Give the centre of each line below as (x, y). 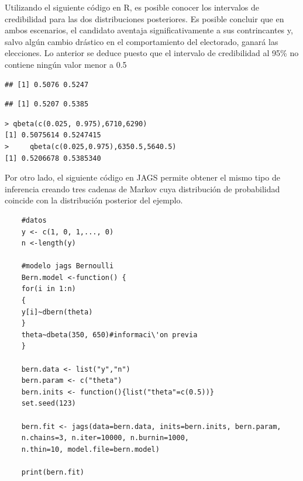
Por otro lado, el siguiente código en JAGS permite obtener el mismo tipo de (142, 177)
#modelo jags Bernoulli (68, 266)
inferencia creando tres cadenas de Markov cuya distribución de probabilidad (142, 188)
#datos (34, 220)
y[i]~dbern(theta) (57, 312)
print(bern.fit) (53, 472)
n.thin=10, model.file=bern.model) (90, 449)
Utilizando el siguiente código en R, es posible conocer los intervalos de (132, 7)
